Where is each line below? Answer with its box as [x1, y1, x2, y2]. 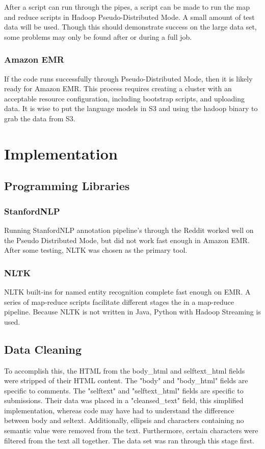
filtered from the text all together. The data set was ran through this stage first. [4, 435, 254, 445]
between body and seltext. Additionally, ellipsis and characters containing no [4, 415, 244, 426]
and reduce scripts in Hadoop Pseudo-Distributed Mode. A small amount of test [4, 11, 255, 22]
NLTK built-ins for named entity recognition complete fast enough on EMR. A [4, 286, 251, 297]
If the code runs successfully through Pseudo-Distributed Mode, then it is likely [4, 73, 253, 84]
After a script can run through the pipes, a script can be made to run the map [4, 2, 250, 12]
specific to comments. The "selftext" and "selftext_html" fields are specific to [4, 385, 244, 395]
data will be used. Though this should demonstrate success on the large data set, [4, 21, 257, 32]
